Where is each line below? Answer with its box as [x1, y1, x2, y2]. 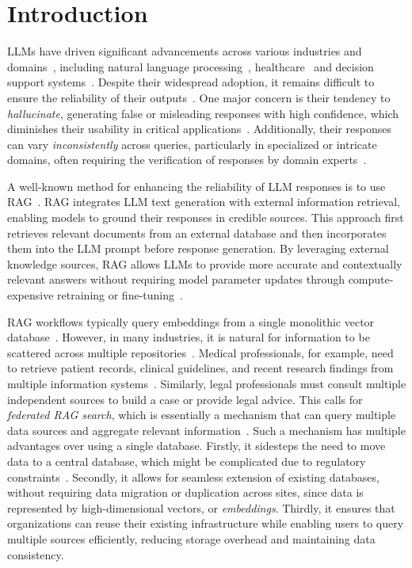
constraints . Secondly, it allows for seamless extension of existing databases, [7, 468, 380, 485]
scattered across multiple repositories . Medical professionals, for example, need [7, 344, 394, 360]
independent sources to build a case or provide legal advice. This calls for [7, 391, 363, 407]
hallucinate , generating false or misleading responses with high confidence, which [7, 105, 399, 121]
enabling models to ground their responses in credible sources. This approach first [7, 209, 404, 226]
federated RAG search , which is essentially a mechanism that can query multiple [7, 406, 396, 423]
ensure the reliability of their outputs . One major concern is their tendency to [7, 89, 391, 105]
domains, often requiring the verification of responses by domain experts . [7, 151, 367, 168]
